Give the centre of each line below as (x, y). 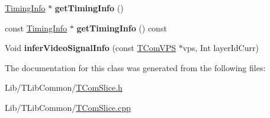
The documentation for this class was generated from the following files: (135, 67)
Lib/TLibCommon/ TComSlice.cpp (68, 107)
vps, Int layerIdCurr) (221, 48)
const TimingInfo (36, 28)
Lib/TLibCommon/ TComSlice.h (64, 87)
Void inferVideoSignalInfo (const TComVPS (91, 48)
